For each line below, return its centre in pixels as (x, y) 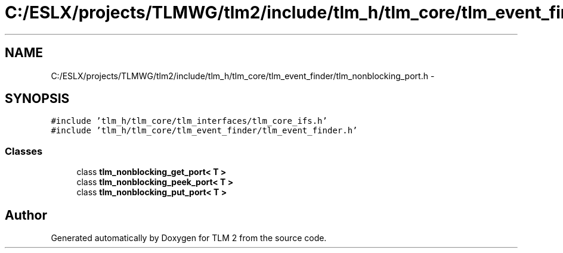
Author (26, 215)
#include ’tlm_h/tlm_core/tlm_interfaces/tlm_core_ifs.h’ (189, 121)
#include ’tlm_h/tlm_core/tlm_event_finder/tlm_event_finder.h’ (204, 131)
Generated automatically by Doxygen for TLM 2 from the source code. (189, 238)
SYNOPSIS (37, 99)
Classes (24, 151)
